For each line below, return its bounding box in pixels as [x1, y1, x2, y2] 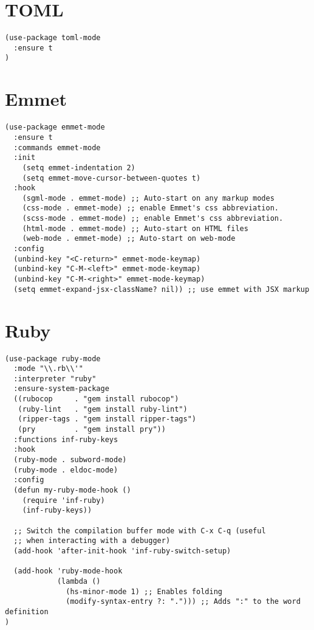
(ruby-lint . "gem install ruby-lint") [18, 404, 188, 414]
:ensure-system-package [13, 384, 109, 393]
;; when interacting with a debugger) [13, 536, 171, 545]
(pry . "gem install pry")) [18, 425, 166, 434]
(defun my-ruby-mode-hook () [13, 486, 131, 495]
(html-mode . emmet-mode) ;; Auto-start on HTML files [22, 224, 248, 233]
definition [5, 607, 49, 616]
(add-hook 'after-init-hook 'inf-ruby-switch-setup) [13, 546, 231, 555]
